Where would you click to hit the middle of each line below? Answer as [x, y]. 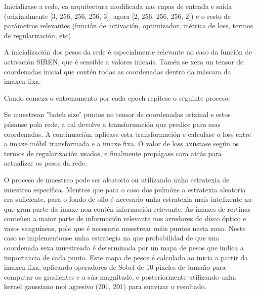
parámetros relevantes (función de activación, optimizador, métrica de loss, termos [128, 26]
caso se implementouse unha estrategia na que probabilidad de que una [112, 238]
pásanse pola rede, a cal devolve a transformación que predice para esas [112, 124]
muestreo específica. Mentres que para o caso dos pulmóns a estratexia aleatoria [125, 189]
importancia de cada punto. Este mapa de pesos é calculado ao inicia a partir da [126, 257]
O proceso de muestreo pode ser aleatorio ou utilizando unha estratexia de [117, 179]
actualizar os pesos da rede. [45, 163]
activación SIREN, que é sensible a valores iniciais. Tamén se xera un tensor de [124, 61]
